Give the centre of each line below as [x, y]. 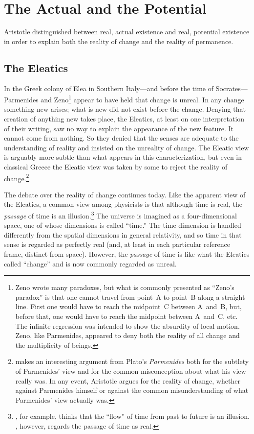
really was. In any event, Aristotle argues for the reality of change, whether [128, 380]
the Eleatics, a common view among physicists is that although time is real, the [123, 204]
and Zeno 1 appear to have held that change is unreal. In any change [142, 99]
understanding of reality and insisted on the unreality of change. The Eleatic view [127, 147]
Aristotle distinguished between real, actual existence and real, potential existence [127, 32]
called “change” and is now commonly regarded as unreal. [90, 263]
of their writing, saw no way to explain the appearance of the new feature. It [119, 128]
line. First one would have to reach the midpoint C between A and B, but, [128, 306]
